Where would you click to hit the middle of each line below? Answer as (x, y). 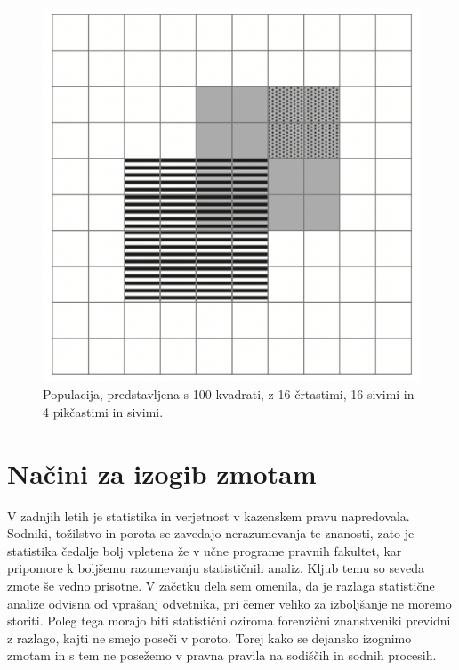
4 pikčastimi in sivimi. (103, 411)
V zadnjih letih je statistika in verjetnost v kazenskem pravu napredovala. (209, 515)
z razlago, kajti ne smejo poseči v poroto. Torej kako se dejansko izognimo (209, 637)
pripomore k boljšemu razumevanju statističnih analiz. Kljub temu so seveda (216, 568)
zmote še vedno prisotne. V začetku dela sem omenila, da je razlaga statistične (221, 586)
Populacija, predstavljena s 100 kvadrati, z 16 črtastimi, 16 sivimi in (229, 394)
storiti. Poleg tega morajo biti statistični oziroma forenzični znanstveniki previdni (229, 621)
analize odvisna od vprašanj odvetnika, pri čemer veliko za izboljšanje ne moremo (229, 603)
